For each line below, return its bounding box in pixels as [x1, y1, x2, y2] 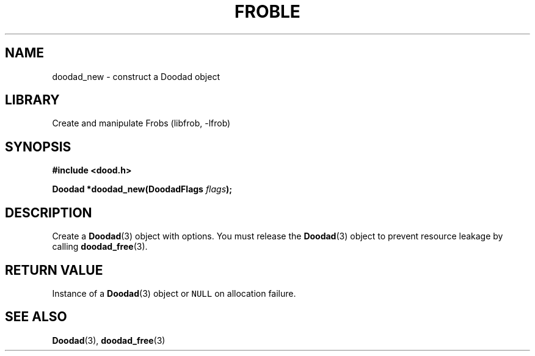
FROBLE [235, 1, 300, 22]
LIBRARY [5, 92, 60, 108]
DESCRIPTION [5, 205, 92, 220]
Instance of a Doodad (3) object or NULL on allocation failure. [52, 288, 296, 299]
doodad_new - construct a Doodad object [52, 71, 220, 82]
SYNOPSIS [5, 139, 71, 154]
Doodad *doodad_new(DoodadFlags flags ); [52, 184, 233, 195]
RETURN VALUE [5, 262, 103, 278]
